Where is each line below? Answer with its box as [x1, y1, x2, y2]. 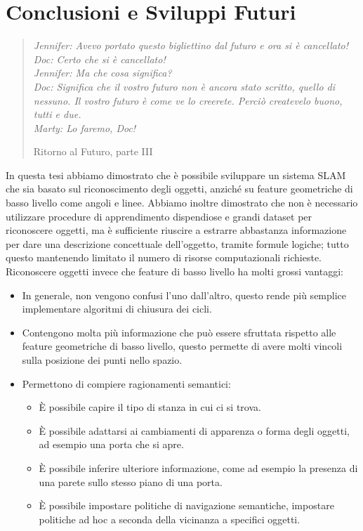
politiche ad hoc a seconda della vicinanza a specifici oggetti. [39, 511, 301, 526]
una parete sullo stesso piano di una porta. [39, 474, 223, 489]
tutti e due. [33, 107, 81, 122]
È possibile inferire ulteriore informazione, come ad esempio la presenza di [39, 460, 358, 475]
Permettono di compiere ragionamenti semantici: [22, 376, 231, 391]
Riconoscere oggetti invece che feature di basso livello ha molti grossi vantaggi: [6, 264, 343, 279]
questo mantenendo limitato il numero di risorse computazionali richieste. [6, 250, 322, 265]
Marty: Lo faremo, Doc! [33, 120, 136, 135]
